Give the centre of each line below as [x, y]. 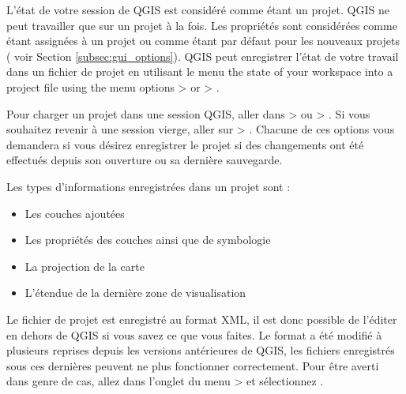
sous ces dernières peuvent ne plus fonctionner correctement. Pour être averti [193, 365]
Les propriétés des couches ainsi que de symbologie [148, 240]
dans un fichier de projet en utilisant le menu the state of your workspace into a [200, 71]
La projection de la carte [85, 266]
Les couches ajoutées [75, 213]
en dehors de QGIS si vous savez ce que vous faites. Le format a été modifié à [194, 334]
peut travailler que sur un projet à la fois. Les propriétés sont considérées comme [202, 25]
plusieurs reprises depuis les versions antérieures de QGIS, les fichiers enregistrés [201, 350]
